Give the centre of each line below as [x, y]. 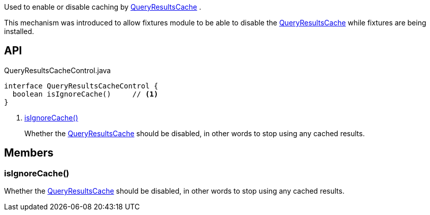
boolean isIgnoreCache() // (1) [85, 94]
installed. [19, 31]
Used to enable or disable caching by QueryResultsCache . [103, 7]
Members [29, 153]
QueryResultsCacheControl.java [58, 70]
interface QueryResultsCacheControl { [81, 86]
